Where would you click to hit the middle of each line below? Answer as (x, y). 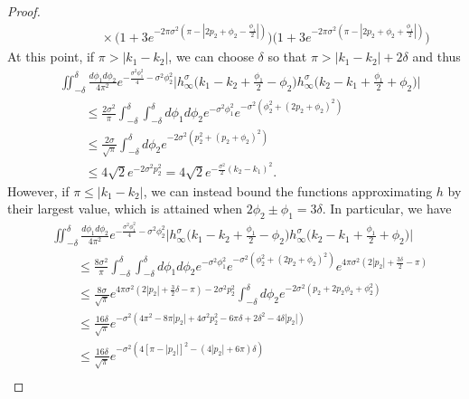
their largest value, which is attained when (125, 209)
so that (287, 57)
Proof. (24, 11)
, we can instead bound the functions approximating (288, 190)
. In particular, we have (387, 209)
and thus (436, 57)
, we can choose (211, 57)
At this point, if (51, 57)
